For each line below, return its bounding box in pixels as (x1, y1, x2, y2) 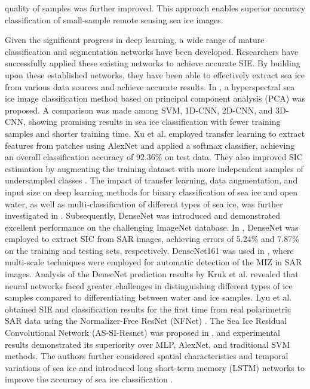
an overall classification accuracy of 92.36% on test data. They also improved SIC (5, 151, 303, 163)
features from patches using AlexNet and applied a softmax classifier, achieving (5, 139, 295, 151)
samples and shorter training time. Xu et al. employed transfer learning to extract (5, 127, 305, 139)
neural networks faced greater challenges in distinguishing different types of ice (5, 279, 293, 292)
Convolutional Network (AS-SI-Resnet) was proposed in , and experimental (5, 326, 280, 339)
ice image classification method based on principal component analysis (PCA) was (5, 92, 306, 105)
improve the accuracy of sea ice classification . (5, 373, 173, 385)
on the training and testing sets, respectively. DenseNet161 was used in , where (5, 244, 294, 256)
